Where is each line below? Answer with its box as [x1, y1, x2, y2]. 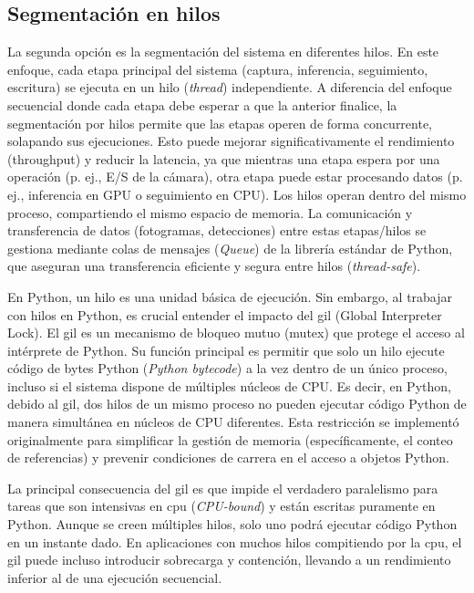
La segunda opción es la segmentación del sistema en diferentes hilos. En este [7, 42, 439, 61]
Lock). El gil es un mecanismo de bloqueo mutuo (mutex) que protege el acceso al [7, 323, 465, 342]
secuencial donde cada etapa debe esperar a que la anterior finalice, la [7, 95, 397, 114]
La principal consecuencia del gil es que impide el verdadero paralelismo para [7, 478, 438, 497]
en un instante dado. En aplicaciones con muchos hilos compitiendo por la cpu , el [7, 532, 462, 551]
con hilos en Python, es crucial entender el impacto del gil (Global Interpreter [7, 305, 442, 324]
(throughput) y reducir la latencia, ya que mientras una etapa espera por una [7, 149, 440, 168]
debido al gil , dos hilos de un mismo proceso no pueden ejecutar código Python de [7, 394, 467, 413]
